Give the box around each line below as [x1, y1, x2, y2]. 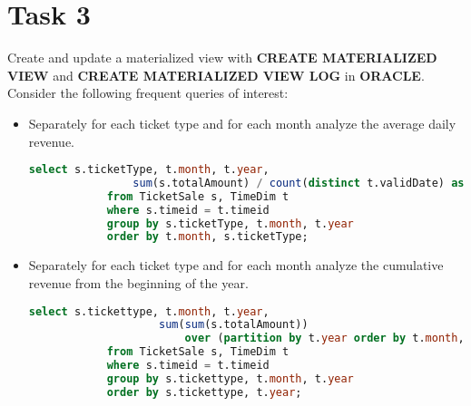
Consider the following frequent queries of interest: [7, 83, 289, 102]
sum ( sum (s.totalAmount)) [158, 318, 309, 332]
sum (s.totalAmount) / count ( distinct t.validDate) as [132, 176, 465, 189]
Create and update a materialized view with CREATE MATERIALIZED [7, 48, 437, 67]
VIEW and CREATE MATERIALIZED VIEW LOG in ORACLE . [7, 65, 425, 84]
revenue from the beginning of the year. [28, 273, 249, 292]
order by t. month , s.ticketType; [106, 230, 309, 244]
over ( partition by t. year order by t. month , [184, 332, 465, 345]
